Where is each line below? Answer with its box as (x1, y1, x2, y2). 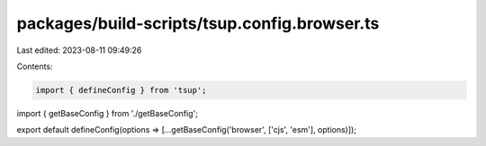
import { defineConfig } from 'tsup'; (35, 85, 207, 95)
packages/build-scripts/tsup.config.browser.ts (16, 13, 380, 33)
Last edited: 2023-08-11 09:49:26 (16, 45, 142, 56)
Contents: (16, 61, 53, 72)
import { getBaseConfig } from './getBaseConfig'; (16, 107, 198, 118)
